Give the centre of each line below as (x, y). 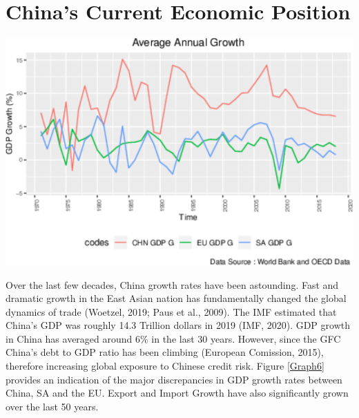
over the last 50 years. (52, 406)
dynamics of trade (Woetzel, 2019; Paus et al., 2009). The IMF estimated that (171, 311)
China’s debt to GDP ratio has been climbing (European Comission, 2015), (165, 352)
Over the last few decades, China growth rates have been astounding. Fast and (172, 284)
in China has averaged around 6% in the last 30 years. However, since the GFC (173, 338)
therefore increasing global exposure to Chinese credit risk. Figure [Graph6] (165, 366)
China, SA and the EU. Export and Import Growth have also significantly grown (177, 393)
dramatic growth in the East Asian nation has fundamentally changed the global (176, 298)
